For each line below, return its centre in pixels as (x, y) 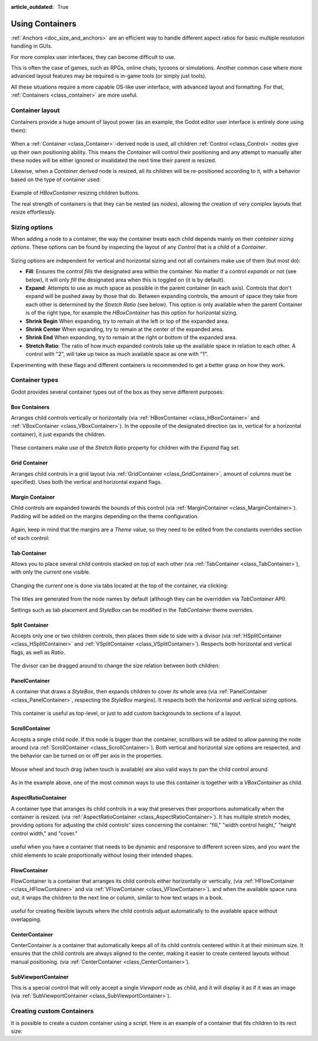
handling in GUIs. (32, 46)
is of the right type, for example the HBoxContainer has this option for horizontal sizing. (132, 313)
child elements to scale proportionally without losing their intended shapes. (102, 855)
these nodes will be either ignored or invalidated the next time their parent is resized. (114, 160)
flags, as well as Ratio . (38, 652)
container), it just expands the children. (58, 434)
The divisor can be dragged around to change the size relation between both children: (115, 666)
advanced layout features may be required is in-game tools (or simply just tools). (109, 76)
